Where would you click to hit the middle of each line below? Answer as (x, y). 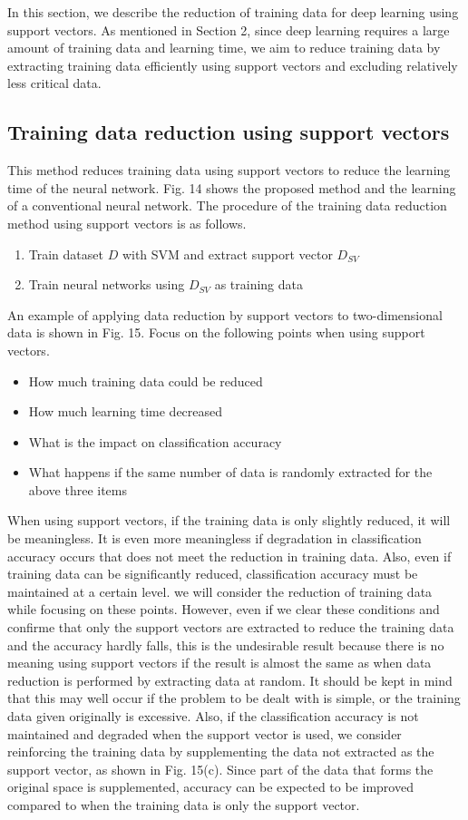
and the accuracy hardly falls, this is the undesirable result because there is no (226, 644)
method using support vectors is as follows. (127, 223)
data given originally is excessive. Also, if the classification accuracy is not (213, 716)
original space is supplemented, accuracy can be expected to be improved (210, 787)
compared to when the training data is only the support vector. (184, 804)
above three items (78, 489)
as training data (259, 284)
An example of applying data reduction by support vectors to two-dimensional (225, 314)
